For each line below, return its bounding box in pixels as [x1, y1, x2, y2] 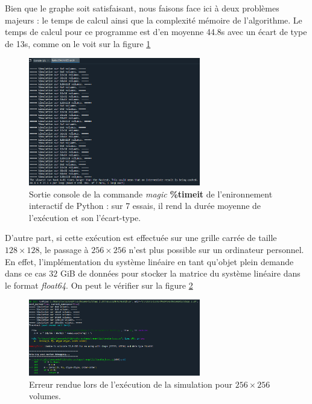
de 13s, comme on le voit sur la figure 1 [5, 37, 151, 50]
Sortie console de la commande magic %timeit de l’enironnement [29, 187, 273, 200]
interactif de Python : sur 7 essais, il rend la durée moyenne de [29, 199, 261, 212]
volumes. [29, 390, 61, 402]
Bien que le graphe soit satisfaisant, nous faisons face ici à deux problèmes [5, 2, 279, 14]
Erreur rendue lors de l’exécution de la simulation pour [29, 377, 233, 390]
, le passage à [39, 243, 89, 255]
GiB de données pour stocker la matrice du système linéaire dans [60, 267, 301, 280]
